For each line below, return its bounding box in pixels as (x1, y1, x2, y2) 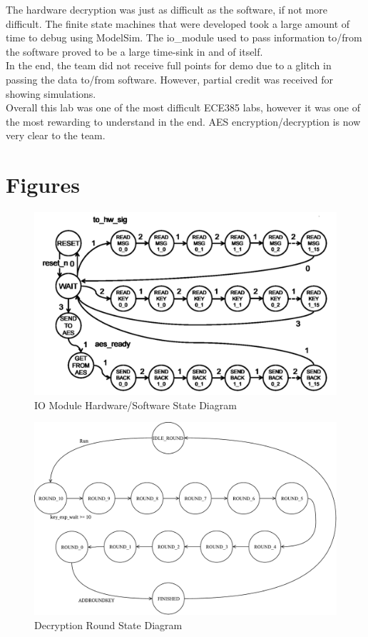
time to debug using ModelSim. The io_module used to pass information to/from (6, 30, 362, 45)
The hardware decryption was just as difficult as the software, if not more (6, 2, 327, 16)
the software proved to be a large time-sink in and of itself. (6, 44, 263, 59)
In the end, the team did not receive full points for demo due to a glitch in (6, 58, 332, 73)
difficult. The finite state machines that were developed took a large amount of (6, 16, 350, 31)
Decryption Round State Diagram (34, 617, 183, 632)
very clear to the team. (6, 128, 106, 143)
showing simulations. (6, 86, 96, 101)
